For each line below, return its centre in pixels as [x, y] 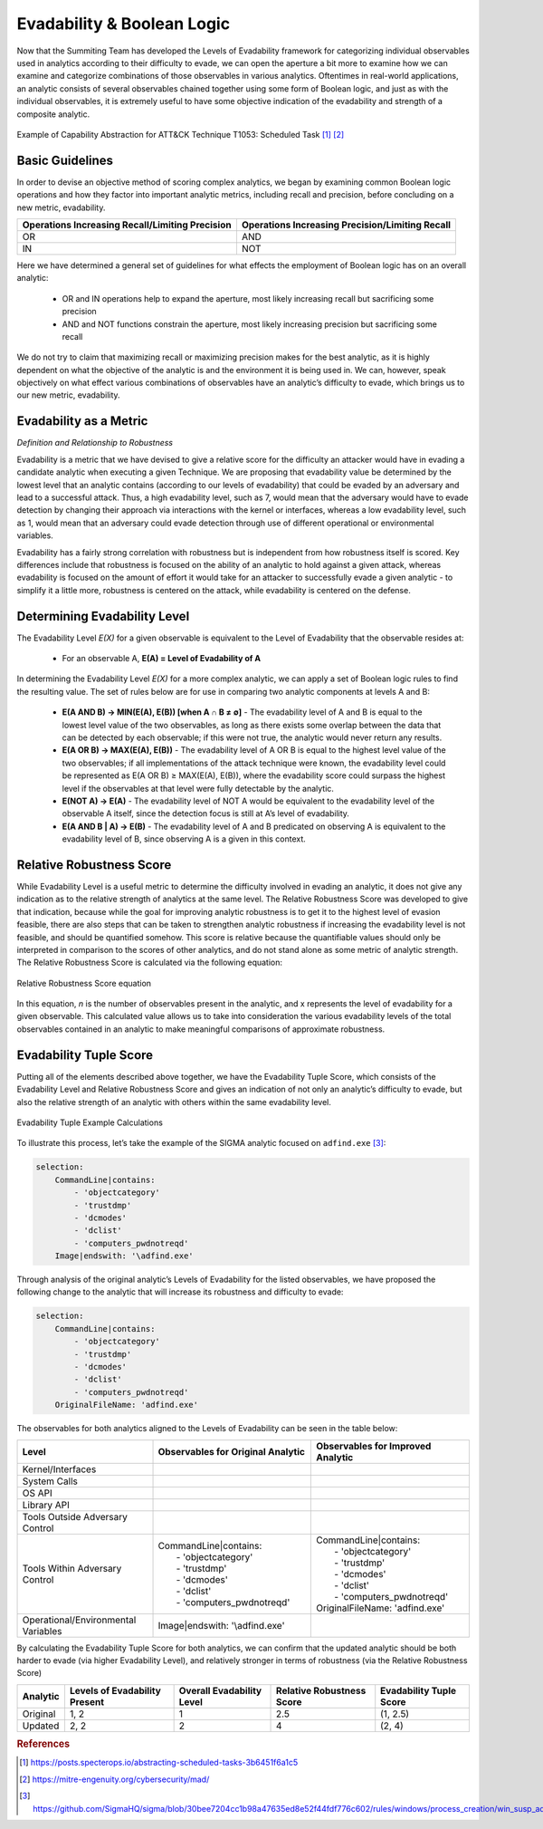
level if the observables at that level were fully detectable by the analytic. [198, 788]
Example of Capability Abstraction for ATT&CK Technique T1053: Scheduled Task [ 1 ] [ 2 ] [181, 134]
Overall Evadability [220, 1690]
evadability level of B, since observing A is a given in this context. [184, 839]
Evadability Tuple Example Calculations [90, 1122]
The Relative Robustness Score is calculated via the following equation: [150, 963]
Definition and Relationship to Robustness [95, 443]
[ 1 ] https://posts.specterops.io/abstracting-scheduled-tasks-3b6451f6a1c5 [159, 1763]
